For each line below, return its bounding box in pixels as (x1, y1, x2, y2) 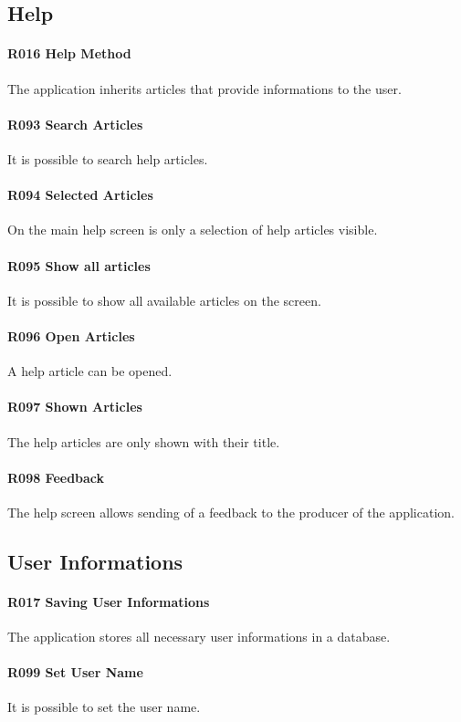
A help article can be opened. (7, 361, 173, 381)
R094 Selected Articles (7, 185, 153, 204)
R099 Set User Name (7, 663, 143, 682)
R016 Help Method (7, 44, 131, 63)
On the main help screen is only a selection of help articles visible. (7, 220, 378, 239)
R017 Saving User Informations (7, 591, 210, 611)
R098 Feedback (7, 467, 105, 487)
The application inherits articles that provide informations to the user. (7, 78, 402, 98)
